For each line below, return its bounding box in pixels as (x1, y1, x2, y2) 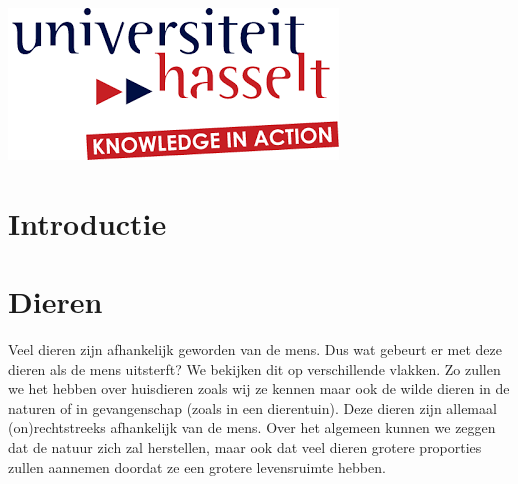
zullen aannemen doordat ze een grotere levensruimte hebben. (8, 456, 386, 477)
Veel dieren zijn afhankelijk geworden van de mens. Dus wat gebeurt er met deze (8, 339, 502, 360)
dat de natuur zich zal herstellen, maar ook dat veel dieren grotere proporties (8, 437, 482, 458)
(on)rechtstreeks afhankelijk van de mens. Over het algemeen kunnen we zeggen (8, 417, 496, 438)
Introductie (8, 202, 167, 243)
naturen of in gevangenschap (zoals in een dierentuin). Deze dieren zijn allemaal (8, 397, 497, 418)
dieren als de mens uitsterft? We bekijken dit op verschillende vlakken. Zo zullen (8, 358, 501, 379)
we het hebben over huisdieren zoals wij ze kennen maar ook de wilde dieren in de (8, 378, 510, 399)
